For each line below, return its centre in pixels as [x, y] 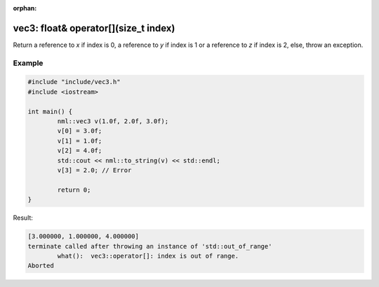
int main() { [50, 111]
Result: [23, 218]
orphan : [25, 8]
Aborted [41, 266]
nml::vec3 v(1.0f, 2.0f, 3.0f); [113, 121]
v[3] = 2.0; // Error [94, 170]
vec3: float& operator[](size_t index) [94, 28]
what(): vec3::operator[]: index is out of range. [148, 256]
